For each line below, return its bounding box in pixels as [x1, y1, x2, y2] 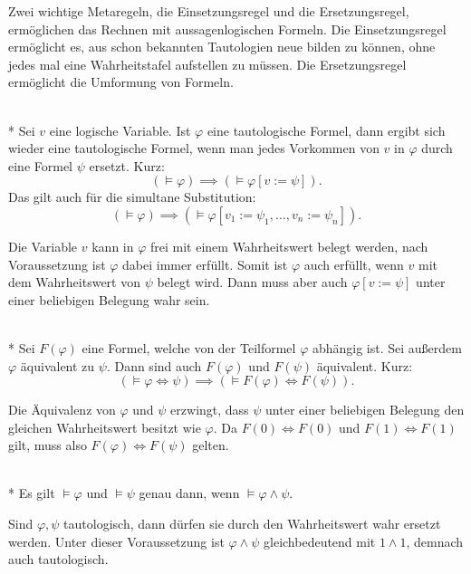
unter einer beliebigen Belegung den [265, 400, 465, 419]
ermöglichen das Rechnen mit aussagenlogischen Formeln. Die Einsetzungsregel [8, 19, 447, 38]
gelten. [192, 435, 229, 454]
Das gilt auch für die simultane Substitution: [8, 187, 256, 206]
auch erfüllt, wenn [303, 254, 404, 273]
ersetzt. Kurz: [89, 156, 165, 175]
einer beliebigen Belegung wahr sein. [8, 290, 210, 309]
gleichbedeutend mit [264, 531, 376, 550]
